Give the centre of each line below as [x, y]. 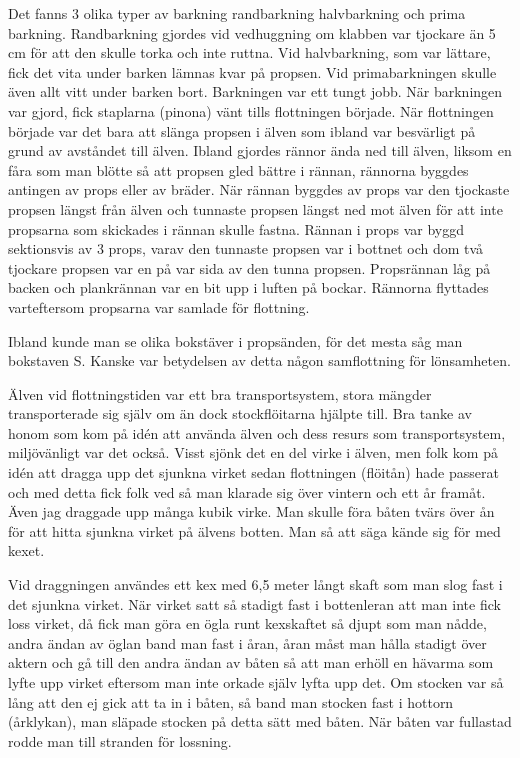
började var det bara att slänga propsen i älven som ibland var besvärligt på [242, 130]
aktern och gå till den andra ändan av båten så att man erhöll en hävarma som [251, 662]
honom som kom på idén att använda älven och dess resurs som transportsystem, [257, 432]
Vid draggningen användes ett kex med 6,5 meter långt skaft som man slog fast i [255, 584]
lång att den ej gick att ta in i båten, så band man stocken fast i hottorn [231, 701]
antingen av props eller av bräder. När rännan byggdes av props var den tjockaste [259, 189]
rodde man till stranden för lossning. [120, 740]
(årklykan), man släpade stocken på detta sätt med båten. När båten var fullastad [260, 721]
